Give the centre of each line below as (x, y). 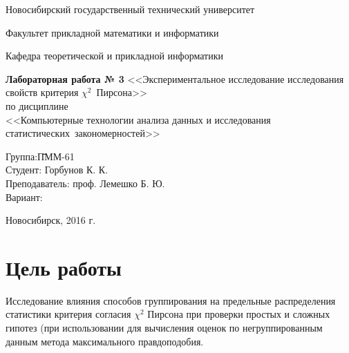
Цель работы (64, 267)
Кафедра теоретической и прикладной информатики (114, 56)
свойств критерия (42, 92)
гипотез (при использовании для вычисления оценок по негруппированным (164, 328)
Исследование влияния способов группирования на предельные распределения (171, 300)
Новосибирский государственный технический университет (130, 9)
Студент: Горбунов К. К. (57, 170)
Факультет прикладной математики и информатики (112, 32)
